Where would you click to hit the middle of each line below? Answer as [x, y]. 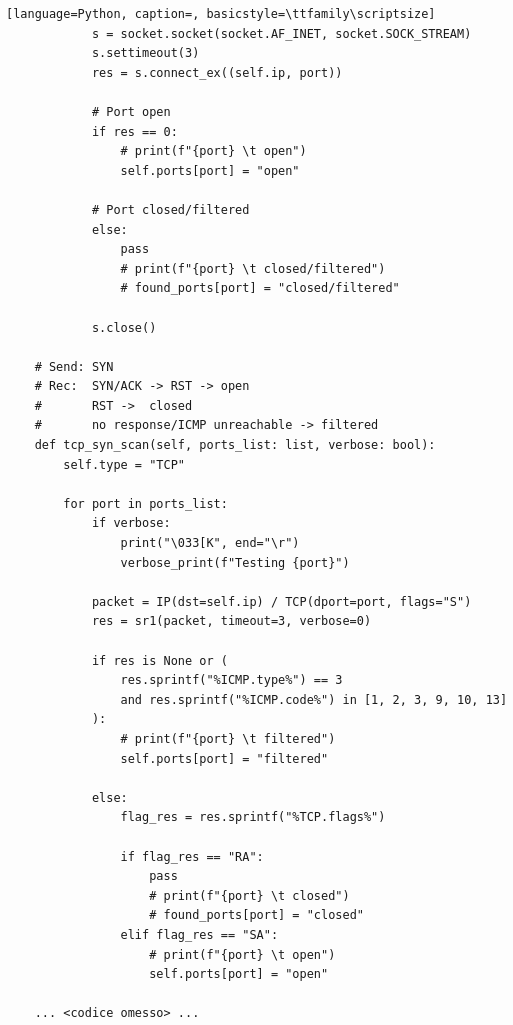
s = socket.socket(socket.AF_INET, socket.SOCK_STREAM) [281, 33]
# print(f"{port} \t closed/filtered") [253, 268]
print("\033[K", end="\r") [210, 543]
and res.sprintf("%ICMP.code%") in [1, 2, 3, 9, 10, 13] [314, 699]
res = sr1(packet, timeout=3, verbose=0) [231, 621]
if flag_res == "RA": [192, 856]
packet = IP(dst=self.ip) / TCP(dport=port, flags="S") [281, 601]
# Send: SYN [74, 366]
